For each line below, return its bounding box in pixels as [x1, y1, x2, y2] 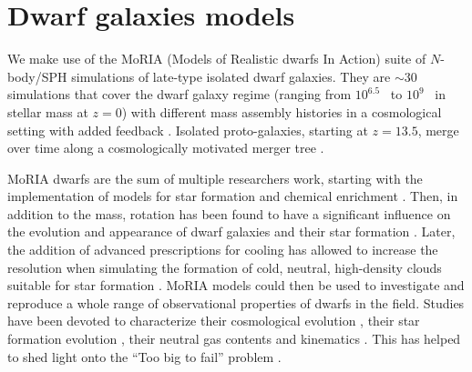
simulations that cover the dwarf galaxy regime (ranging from [7, 85, 352, 104]
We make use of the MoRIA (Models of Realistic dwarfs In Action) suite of [7, 49, 426, 68]
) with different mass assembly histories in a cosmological [121, 102, 442, 121]
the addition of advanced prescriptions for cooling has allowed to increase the [7, 240, 438, 259]
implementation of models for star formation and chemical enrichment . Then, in [7, 186, 458, 206]
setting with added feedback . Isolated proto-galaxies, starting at [7, 120, 368, 139]
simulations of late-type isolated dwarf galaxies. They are [71, 66, 391, 85]
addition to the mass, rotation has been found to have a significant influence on [7, 204, 451, 223]
